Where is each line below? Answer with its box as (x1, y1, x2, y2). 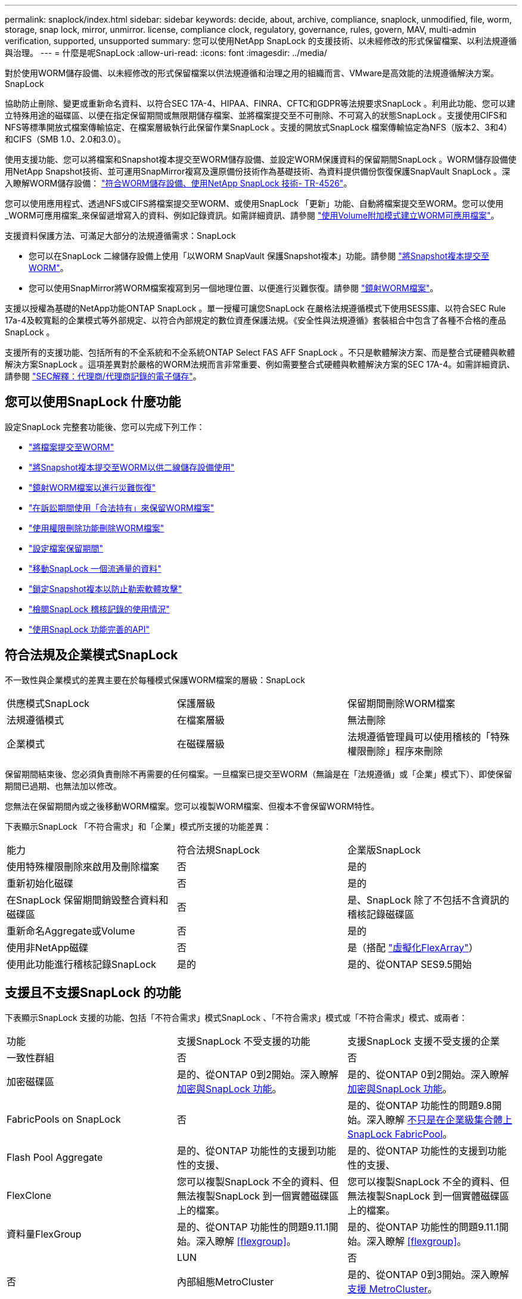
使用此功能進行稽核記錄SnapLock (7, 958, 157, 970)
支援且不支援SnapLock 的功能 (5, 985, 181, 1001)
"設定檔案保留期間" (29, 543, 104, 553)
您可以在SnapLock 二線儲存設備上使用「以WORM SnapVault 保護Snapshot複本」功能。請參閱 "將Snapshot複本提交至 (29, 251, 490, 261)
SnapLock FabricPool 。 (347, 1127, 452, 1140)
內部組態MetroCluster (176, 1275, 274, 1288)
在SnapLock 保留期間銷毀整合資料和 (7, 893, 169, 906)
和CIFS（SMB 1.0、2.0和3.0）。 (5, 134, 126, 144)
